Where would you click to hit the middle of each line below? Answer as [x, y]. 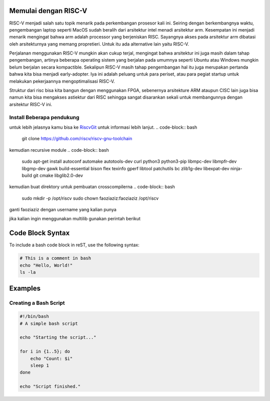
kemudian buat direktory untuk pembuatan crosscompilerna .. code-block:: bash [92, 187]
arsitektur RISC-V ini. [31, 104]
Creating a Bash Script [37, 303]
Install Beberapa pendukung [44, 117]
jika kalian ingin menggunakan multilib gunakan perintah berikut [75, 219]
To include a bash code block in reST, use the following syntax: [74, 245]
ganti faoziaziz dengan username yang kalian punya [63, 210]
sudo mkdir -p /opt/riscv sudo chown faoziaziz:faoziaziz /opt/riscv [90, 198]
